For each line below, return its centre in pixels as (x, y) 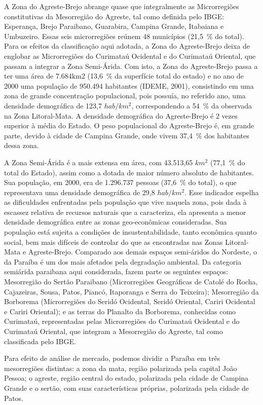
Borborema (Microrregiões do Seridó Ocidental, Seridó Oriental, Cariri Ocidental (130, 301)
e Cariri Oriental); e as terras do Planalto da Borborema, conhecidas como (120, 311)
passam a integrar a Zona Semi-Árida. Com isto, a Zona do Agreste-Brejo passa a (131, 66)
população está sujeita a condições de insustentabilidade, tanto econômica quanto (130, 232)
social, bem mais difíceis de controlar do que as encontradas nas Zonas (114, 242)
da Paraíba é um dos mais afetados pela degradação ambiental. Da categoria (123, 261)
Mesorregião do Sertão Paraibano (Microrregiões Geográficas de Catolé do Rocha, (131, 282)
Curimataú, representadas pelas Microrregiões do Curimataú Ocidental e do (122, 321)
